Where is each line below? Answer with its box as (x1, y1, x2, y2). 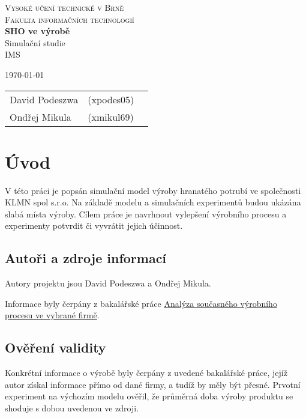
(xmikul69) (88, 109, 134, 124)
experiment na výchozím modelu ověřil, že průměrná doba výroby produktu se (5, 390, 293, 402)
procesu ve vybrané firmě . (5, 309, 100, 321)
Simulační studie (5, 36, 65, 49)
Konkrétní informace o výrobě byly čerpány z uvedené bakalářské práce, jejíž (5, 366, 287, 379)
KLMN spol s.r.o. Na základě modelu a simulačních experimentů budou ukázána (5, 196, 301, 208)
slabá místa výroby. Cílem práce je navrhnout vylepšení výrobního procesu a (5, 207, 287, 220)
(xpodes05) (88, 92, 134, 106)
